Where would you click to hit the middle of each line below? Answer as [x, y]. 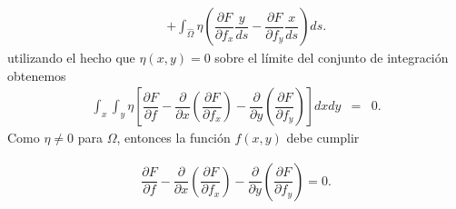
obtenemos [37, 75]
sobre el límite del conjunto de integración [332, 58]
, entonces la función [173, 138]
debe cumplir [323, 138]
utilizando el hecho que [71, 58]
